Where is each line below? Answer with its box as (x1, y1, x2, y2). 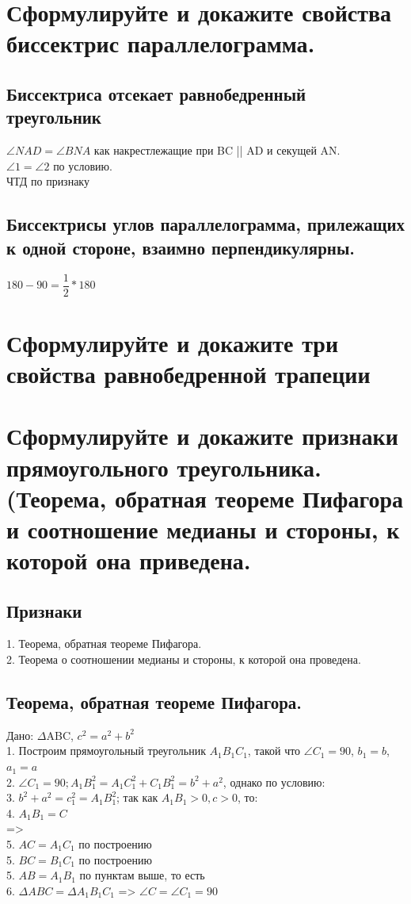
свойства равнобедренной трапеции (6, 357, 371, 389)
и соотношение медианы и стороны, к (6, 512, 400, 545)
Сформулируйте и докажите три (6, 326, 339, 358)
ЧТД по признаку (6, 173, 89, 190)
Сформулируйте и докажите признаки (6, 419, 398, 452)
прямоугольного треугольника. (6, 450, 322, 483)
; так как (116, 789, 158, 806)
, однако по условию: (223, 773, 325, 790)
